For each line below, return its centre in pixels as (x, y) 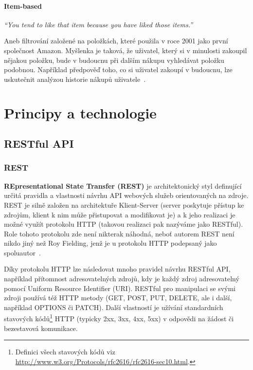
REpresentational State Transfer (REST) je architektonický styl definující (123, 185)
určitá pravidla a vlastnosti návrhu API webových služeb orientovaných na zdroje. (126, 195)
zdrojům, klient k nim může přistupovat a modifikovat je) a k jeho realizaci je (120, 214)
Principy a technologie (80, 112)
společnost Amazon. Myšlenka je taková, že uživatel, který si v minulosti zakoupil (126, 50)
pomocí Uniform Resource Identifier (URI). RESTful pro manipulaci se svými (120, 288)
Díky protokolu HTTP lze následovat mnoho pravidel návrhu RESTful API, (117, 269)
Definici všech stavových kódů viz (65, 352)
